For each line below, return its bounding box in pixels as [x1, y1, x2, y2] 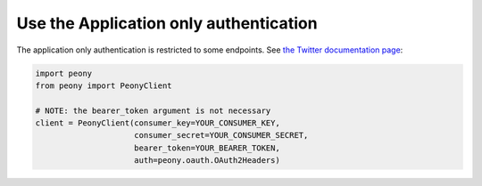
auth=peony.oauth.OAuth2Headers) [134, 156, 280, 166]
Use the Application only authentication [16, 13, 318, 33]
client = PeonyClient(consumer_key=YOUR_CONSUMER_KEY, [35, 118, 280, 128]
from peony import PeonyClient [35, 80, 173, 91]
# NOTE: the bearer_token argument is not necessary [35, 105, 271, 116]
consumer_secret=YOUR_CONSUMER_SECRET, [134, 130, 309, 141]
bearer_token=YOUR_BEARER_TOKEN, [134, 142, 280, 153]
